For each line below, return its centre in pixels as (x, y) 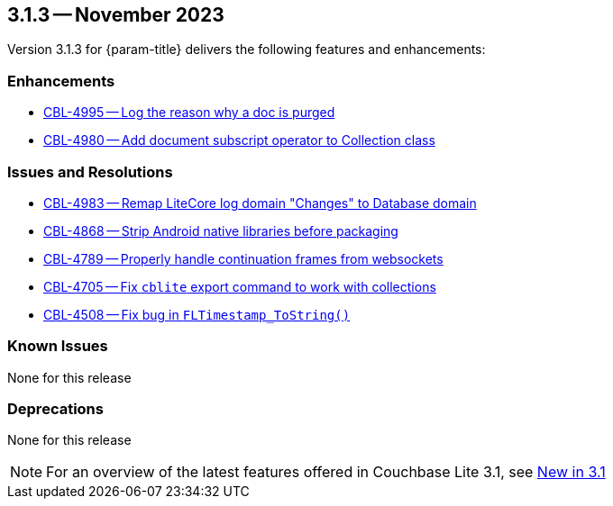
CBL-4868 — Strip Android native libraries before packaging (221, 230)
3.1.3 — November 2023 (116, 15)
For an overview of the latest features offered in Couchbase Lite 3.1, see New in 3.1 (326, 472)
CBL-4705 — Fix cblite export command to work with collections (240, 286)
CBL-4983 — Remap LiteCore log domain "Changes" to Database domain (260, 203)
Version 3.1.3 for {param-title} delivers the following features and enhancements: (247, 50)
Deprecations (55, 409)
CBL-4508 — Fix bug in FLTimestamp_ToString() (197, 314)
